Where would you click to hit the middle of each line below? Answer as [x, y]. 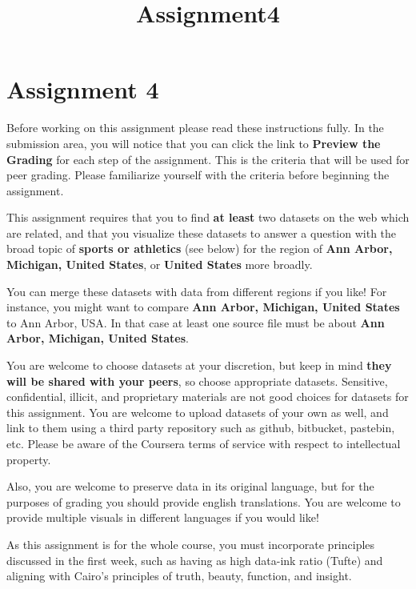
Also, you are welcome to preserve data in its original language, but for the [190, 486]
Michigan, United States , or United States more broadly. [160, 264]
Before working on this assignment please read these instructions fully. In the [195, 128]
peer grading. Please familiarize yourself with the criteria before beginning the [198, 175]
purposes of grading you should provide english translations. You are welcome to [204, 501]
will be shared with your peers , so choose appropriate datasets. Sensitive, [197, 381]
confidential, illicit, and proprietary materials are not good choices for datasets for [208, 397]
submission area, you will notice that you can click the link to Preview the [194, 143]
